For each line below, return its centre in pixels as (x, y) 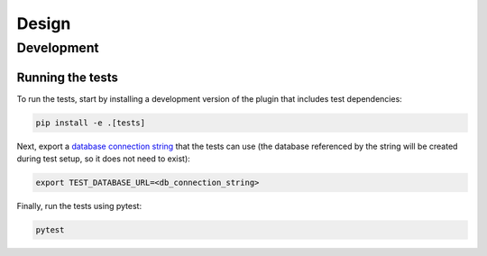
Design (44, 23)
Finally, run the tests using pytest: (79, 206)
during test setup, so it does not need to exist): (104, 159)
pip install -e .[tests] (91, 123)
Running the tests (68, 77)
